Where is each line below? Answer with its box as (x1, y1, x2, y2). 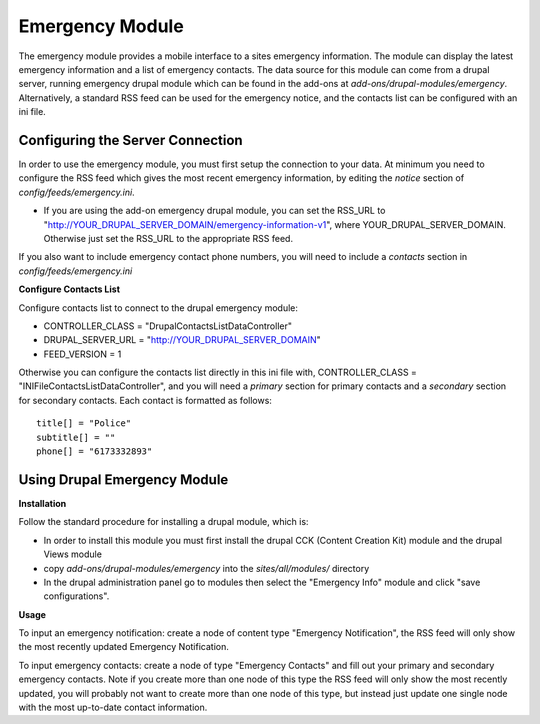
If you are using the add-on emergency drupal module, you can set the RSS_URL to (43, 205, 386, 217)
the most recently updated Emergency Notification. (18, 641, 229, 653)
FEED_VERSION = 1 (43, 348, 122, 360)
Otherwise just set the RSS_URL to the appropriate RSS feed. (43, 232, 294, 244)
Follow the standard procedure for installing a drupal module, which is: (18, 516, 309, 528)
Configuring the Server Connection (18, 131, 244, 149)
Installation (18, 497, 67, 509)
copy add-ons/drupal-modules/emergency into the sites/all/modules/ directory (43, 562, 370, 574)
